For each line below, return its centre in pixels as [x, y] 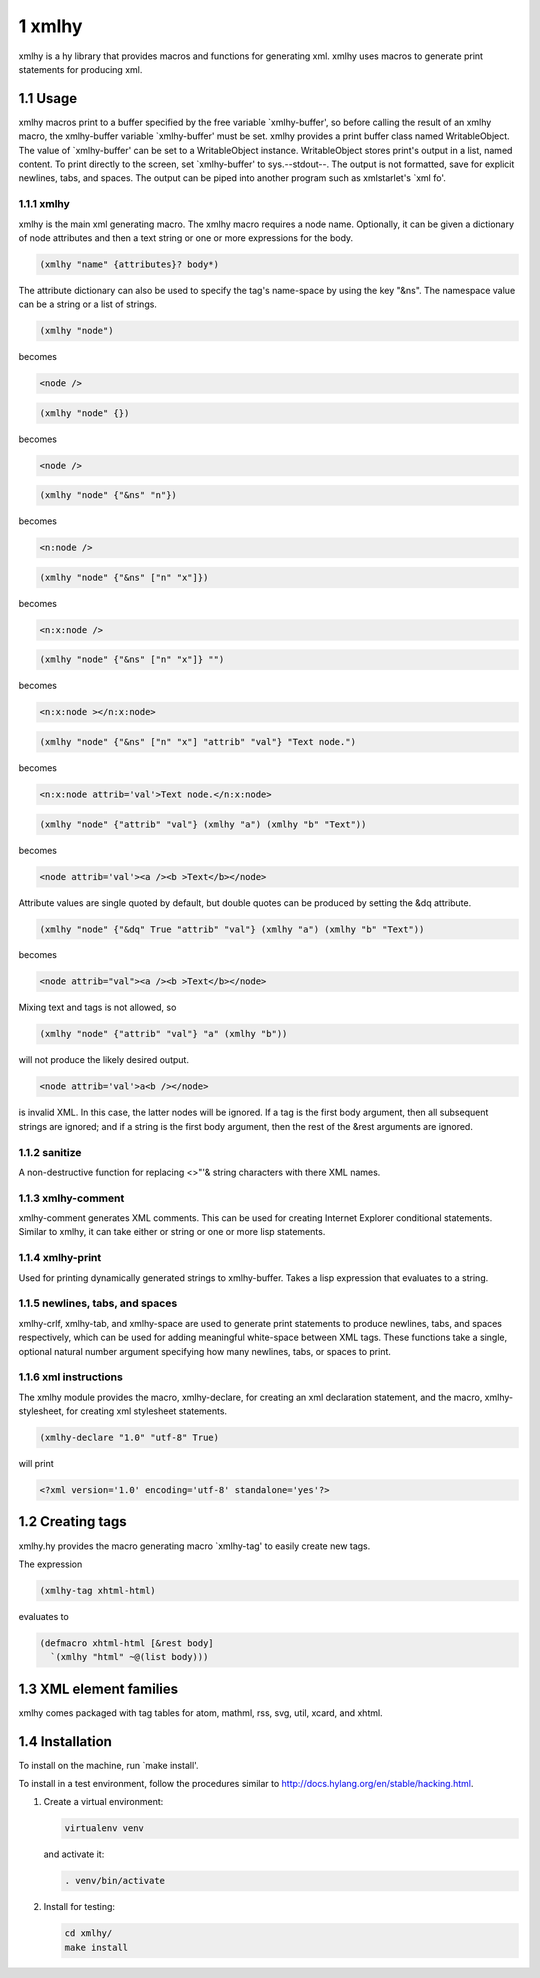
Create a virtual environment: [103, 1802]
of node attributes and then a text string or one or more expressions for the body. [186, 237]
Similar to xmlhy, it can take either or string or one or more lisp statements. [172, 1232]
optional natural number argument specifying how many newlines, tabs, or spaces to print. [205, 1351]
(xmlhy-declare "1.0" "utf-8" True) [129, 1438]
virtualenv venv [104, 1828]
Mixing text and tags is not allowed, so [97, 1007]
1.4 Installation [65, 1741]
